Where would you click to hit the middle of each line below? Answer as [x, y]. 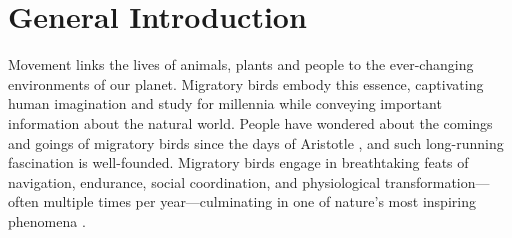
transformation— [437, 181]
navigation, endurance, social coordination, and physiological [194, 181]
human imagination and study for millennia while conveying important [225, 103]
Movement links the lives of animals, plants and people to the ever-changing [241, 64]
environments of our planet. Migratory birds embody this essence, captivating [246, 83]
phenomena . [47, 220]
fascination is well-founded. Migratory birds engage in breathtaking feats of [238, 162]
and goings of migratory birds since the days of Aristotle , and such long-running [256, 142]
